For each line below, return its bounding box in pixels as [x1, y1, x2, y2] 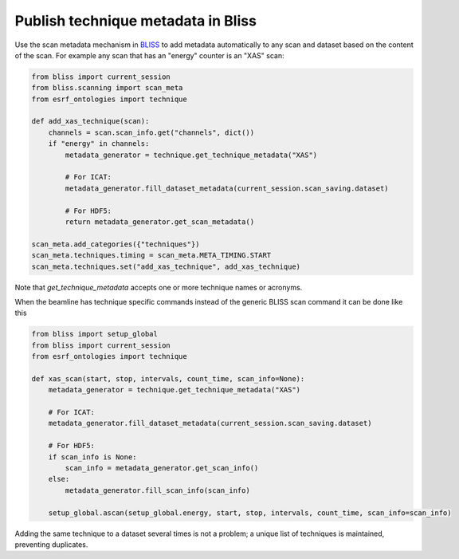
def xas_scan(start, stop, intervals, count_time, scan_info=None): [31, 374, 305, 383]
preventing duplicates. [14, 539, 88, 549]
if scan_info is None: [48, 452, 137, 462]
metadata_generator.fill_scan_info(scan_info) [65, 486, 250, 494]
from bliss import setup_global [31, 329, 159, 339]
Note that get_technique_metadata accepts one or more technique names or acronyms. [14, 282, 303, 292]
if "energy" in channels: [48, 140, 150, 148]
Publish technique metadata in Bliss [14, 12, 257, 30]
